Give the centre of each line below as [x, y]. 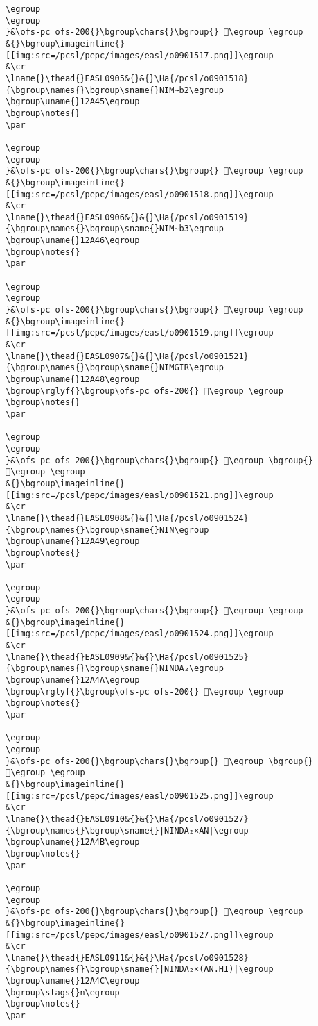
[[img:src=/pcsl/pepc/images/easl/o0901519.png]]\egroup [140, 333]
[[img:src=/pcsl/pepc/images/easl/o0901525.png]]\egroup [140, 796]
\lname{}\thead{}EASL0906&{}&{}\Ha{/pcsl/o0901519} [127, 217]
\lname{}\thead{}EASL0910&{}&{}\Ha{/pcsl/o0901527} [127, 819]
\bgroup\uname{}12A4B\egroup [73, 842]
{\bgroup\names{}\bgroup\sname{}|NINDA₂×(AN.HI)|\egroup [140, 969]
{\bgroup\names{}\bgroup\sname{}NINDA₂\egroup [115, 669]
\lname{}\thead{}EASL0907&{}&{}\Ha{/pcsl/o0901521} [127, 356]
